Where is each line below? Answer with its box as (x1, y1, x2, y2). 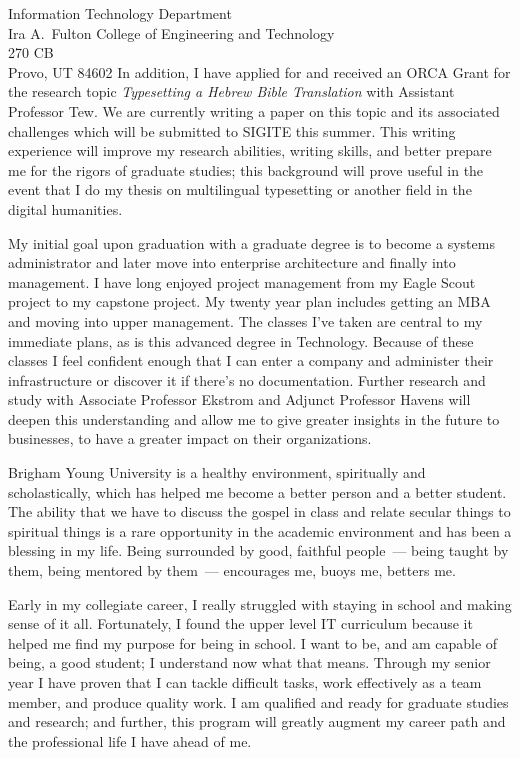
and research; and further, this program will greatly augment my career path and (8, 711, 506, 732)
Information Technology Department (8, 3, 232, 23)
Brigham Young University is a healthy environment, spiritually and (8, 462, 426, 483)
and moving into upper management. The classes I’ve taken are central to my (8, 310, 483, 331)
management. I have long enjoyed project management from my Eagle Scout (8, 271, 476, 292)
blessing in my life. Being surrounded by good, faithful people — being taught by (8, 540, 509, 561)
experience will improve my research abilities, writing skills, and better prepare (8, 140, 492, 161)
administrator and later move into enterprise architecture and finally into (8, 252, 456, 273)
